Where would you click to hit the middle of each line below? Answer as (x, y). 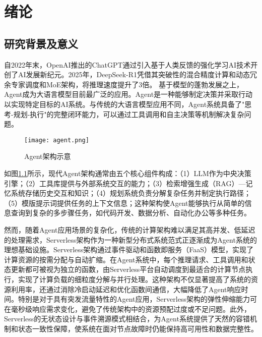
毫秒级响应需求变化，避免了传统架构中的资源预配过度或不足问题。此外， (131, 308)
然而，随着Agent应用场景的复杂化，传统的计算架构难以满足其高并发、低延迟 (130, 229)
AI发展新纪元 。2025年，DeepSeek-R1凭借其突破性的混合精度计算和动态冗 (138, 74)
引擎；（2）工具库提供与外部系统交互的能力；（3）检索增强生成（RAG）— (125, 183)
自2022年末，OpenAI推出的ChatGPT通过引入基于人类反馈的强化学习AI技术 (127, 64)
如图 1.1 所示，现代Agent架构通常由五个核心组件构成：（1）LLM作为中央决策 (128, 173)
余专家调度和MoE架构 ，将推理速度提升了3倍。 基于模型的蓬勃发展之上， (124, 84)
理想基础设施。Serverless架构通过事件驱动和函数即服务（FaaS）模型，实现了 (129, 249)
